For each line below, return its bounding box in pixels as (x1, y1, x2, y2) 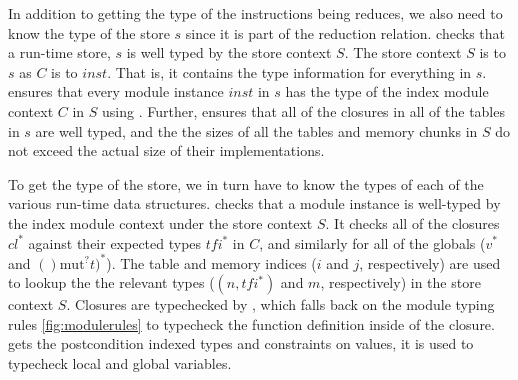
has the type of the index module (285, 81, 489, 102)
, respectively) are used (359, 252, 501, 273)
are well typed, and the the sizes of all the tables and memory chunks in (35, 120, 478, 141)
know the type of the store (8, 22, 170, 43)
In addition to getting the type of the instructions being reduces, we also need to (8, 3, 503, 23)
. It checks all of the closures (325, 212, 500, 233)
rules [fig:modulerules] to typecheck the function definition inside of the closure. (8, 313, 495, 334)
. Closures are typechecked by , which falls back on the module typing (66, 294, 495, 315)
